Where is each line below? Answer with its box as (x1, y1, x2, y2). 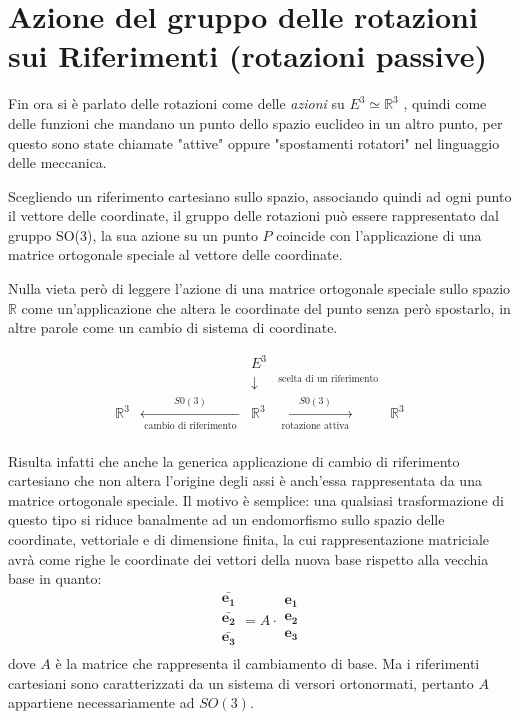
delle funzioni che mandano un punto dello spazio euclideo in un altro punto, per (8, 112, 503, 133)
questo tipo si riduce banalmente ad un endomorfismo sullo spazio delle (8, 509, 445, 530)
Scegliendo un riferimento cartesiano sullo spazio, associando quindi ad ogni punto (8, 185, 512, 206)
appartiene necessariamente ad (8, 692, 195, 713)
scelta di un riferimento (278, 374, 379, 385)
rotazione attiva (281, 420, 350, 431)
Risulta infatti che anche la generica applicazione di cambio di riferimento (8, 450, 460, 471)
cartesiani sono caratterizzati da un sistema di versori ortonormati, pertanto (8, 672, 474, 693)
